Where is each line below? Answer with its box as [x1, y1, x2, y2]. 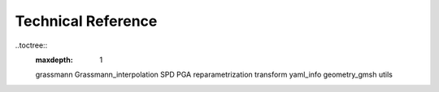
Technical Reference [15, 12, 158, 30]
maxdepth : [35, 55, 73, 65]
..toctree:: [15, 40, 48, 50]
